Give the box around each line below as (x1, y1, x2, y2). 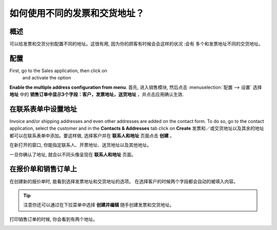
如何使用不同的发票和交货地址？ (9, 8, 145, 19)
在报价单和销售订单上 (9, 164, 77, 174)
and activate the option (22, 75, 71, 81)
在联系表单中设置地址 (9, 104, 77, 113)
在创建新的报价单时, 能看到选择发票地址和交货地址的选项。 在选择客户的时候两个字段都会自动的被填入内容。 (9, 178, 238, 184)
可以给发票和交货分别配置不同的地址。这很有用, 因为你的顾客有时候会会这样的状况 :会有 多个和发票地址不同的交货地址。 (9, 41, 263, 47)
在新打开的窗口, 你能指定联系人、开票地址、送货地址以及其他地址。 (9, 142, 151, 148)
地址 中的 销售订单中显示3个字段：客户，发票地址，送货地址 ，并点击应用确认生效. (9, 91, 184, 97)
